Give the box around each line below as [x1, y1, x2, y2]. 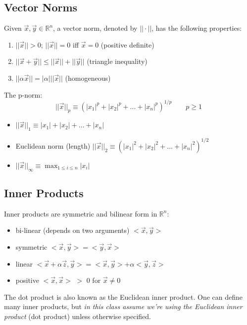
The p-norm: [4, 89, 43, 100]
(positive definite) [100, 39, 154, 50]
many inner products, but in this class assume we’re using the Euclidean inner [4, 301, 243, 312]
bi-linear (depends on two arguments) [15, 225, 130, 235]
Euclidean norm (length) [15, 140, 91, 151]
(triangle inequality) [87, 56, 148, 66]
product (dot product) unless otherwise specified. [4, 311, 151, 321]
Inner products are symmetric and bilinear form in [4, 208, 157, 218]
